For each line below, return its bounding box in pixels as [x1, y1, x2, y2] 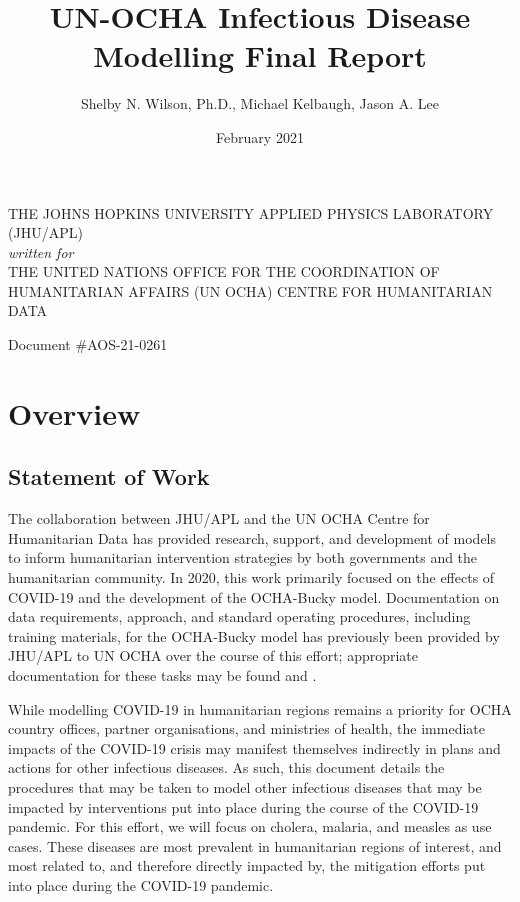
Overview [8, 392, 141, 433]
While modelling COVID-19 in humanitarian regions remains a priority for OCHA [8, 698, 512, 719]
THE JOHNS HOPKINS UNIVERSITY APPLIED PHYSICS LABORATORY [8, 202, 494, 223]
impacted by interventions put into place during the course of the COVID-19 [8, 796, 479, 817]
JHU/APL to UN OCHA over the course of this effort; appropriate [8, 645, 419, 666]
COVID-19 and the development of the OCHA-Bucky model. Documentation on [8, 586, 500, 607]
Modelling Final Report [93, 35, 427, 76]
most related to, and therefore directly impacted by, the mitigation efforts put [8, 855, 486, 876]
